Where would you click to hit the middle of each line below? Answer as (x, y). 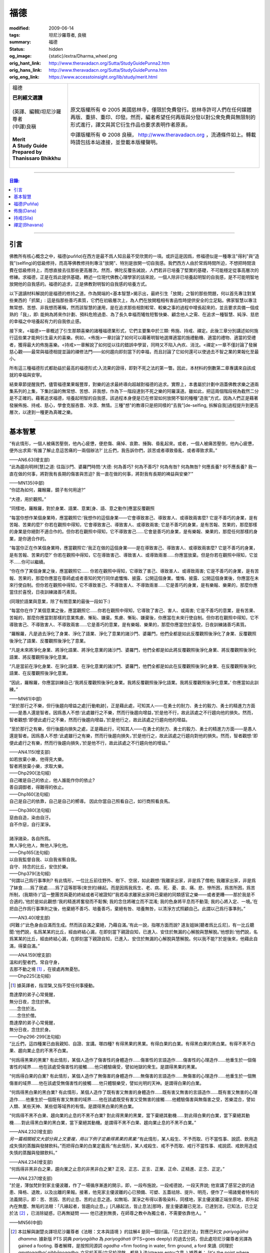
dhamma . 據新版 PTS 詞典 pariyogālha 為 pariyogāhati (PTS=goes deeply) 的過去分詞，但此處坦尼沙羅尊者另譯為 (135, 1238)
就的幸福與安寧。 (27, 375)
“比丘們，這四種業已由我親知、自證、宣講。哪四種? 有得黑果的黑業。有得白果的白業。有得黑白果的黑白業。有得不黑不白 (132, 1043)
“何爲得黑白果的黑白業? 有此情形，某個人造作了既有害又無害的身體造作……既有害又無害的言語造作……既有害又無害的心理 (133, 1092)
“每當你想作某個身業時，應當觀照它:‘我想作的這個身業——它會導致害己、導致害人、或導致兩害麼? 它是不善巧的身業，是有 (133, 517)
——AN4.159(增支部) (30, 955)
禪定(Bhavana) (29, 225)
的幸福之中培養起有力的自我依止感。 (46, 321)
